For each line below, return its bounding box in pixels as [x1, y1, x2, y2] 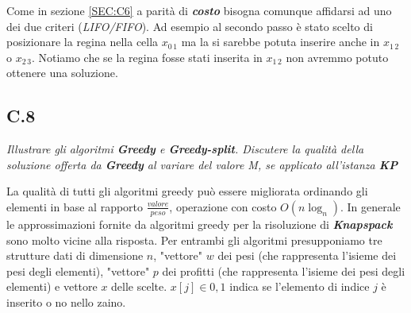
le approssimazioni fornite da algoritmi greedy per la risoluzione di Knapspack [6, 215, 393, 232]
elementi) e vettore [6, 278, 98, 295]
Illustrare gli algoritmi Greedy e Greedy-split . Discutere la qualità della [6, 141, 364, 157]
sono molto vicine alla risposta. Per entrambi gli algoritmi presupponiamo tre [6, 231, 382, 248]
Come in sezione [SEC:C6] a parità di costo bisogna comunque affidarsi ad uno [6, 2, 392, 18]
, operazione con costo [169, 198, 277, 214]
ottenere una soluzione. [6, 64, 118, 81]
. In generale [340, 198, 401, 214]
